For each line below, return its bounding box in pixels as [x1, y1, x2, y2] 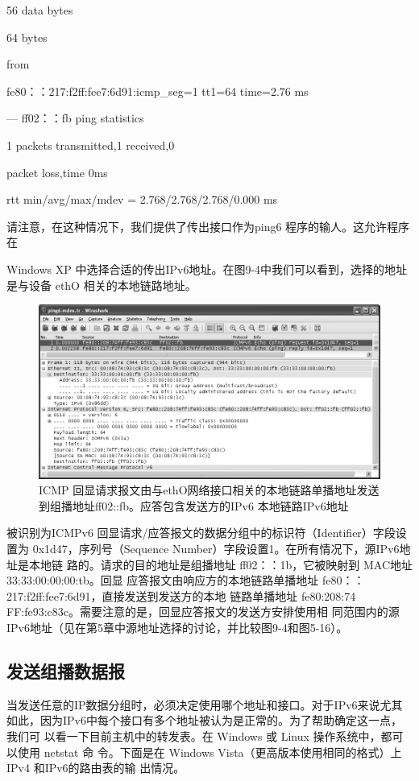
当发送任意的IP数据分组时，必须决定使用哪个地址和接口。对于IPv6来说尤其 [6, 696, 403, 713]
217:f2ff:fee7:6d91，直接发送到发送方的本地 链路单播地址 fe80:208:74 [6, 587, 356, 604]
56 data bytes [6, 2, 73, 18]
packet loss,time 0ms [6, 163, 108, 180]
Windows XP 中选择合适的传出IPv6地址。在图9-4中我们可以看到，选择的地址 [6, 260, 408, 277]
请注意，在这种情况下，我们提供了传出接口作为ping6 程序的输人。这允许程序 [6, 217, 410, 234]
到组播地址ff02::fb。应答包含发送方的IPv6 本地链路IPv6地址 [39, 497, 349, 514]
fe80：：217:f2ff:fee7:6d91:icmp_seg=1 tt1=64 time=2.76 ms [6, 82, 309, 99]
